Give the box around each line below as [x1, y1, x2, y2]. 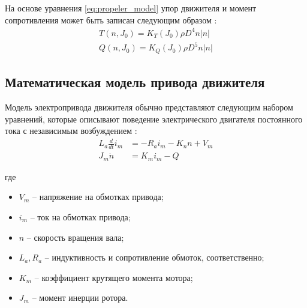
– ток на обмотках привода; [30, 210, 131, 223]
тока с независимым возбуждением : [5, 124, 137, 137]
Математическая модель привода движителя [5, 73, 265, 91]
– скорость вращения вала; [26, 231, 124, 243]
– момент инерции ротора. [32, 291, 128, 304]
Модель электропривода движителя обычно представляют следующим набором [5, 100, 293, 113]
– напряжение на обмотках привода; [32, 190, 164, 203]
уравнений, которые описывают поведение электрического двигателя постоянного [5, 112, 303, 125]
